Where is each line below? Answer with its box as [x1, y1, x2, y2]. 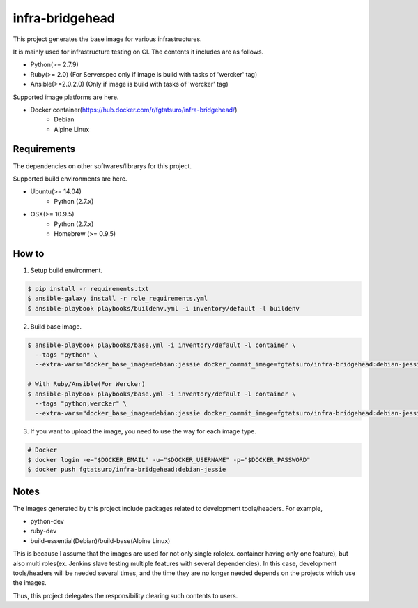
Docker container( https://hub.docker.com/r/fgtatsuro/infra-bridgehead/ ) [30, 105, 238, 114]
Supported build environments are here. [13, 175, 127, 183]
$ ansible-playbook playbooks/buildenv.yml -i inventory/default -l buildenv [27, 304, 300, 312]
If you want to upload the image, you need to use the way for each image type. [30, 427, 257, 436]
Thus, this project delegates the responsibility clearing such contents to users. [13, 591, 238, 600]
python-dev [30, 517, 64, 525]
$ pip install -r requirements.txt [27, 285, 149, 292]
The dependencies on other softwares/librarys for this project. [13, 161, 192, 170]
